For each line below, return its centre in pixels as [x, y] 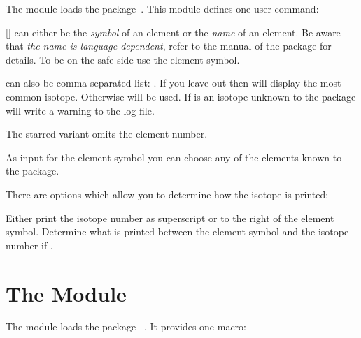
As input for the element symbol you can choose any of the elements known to [174, 157]
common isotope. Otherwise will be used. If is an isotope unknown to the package [181, 96]
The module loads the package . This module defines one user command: [162, 8]
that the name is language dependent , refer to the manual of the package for [169, 46]
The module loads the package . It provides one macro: [126, 326]
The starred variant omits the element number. [107, 134]
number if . [29, 245]
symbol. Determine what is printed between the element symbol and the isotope [177, 232]
